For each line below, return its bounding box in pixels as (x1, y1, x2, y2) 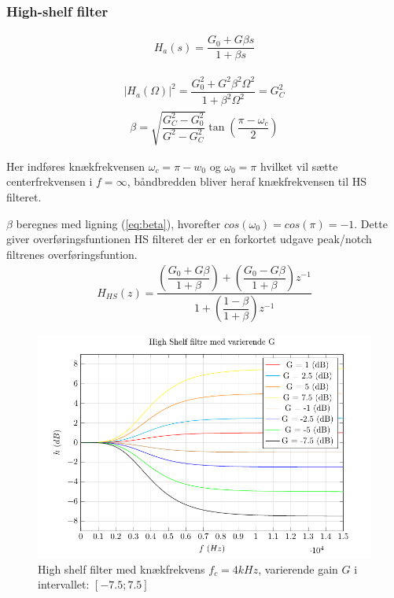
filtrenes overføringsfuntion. (6, 245, 138, 262)
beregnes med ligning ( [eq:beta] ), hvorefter (16, 215, 221, 231)
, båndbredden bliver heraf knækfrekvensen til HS (127, 173, 367, 190)
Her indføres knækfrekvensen (6, 157, 145, 174)
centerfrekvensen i (6, 173, 93, 190)
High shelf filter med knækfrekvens (38, 560, 205, 577)
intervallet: (38, 576, 90, 592)
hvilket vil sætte (260, 157, 338, 174)
